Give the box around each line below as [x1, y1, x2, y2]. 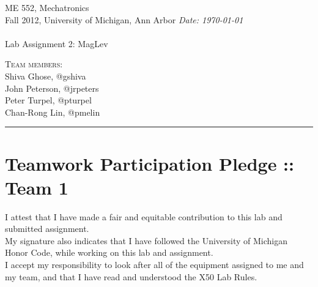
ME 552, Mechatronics [5, 1, 89, 13]
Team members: [5, 58, 63, 70]
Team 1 [5, 174, 68, 199]
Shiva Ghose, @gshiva [5, 69, 86, 82]
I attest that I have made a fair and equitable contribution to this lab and [5, 210, 283, 223]
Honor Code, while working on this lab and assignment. [5, 246, 213, 259]
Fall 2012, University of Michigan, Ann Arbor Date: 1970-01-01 [5, 13, 243, 26]
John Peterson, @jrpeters [5, 81, 99, 94]
